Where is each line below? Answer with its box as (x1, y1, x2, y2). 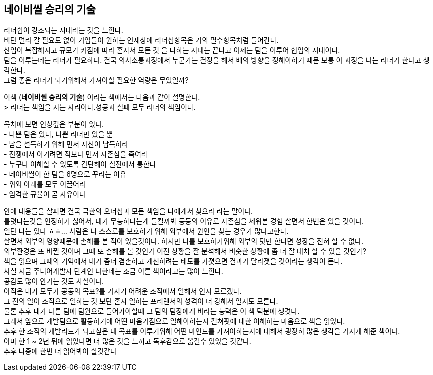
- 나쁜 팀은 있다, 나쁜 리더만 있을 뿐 (4, 130, 113, 139)
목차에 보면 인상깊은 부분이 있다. (4, 120, 104, 129)
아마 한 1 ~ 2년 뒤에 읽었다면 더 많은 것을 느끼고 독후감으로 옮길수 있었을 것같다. (4, 337, 251, 346)
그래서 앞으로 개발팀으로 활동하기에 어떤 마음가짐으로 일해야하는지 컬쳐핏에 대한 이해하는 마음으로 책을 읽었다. (4, 317, 345, 326)
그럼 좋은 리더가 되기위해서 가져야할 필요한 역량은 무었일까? (4, 76, 189, 85)
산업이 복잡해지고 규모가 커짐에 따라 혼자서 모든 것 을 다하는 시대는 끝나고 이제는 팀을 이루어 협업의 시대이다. (4, 46, 340, 55)
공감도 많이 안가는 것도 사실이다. (4, 277, 104, 286)
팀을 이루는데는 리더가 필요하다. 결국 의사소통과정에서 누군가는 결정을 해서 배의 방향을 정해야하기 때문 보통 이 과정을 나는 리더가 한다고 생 (4, 56, 430, 65)
